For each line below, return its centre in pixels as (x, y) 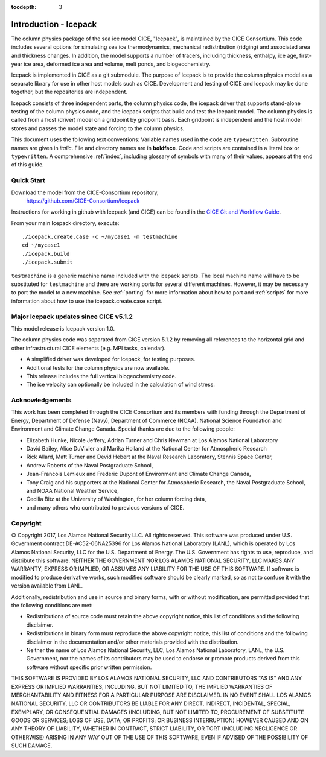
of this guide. (28, 165)
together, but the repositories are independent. (69, 92)
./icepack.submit (47, 262)
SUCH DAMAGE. (32, 746)
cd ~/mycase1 (41, 245)
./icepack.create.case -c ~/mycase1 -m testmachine (100, 237)
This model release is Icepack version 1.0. (63, 328)
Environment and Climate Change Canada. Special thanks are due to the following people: (123, 429)
